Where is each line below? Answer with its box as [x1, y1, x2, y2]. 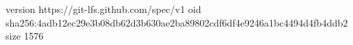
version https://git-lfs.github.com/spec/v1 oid [6, 2, 202, 16]
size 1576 [6, 29, 44, 43]
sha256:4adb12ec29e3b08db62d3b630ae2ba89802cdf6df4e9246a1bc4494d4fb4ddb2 [6, 15, 348, 29]
